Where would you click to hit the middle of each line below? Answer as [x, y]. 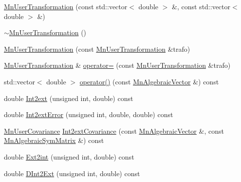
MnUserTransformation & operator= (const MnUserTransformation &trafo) [117, 65]
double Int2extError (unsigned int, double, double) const [89, 114]
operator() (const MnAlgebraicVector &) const [149, 81]
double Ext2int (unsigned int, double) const [69, 156]
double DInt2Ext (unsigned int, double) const [72, 173]
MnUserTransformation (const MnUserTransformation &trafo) [97, 49]
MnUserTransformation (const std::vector [66, 6]
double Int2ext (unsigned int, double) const [69, 98]
